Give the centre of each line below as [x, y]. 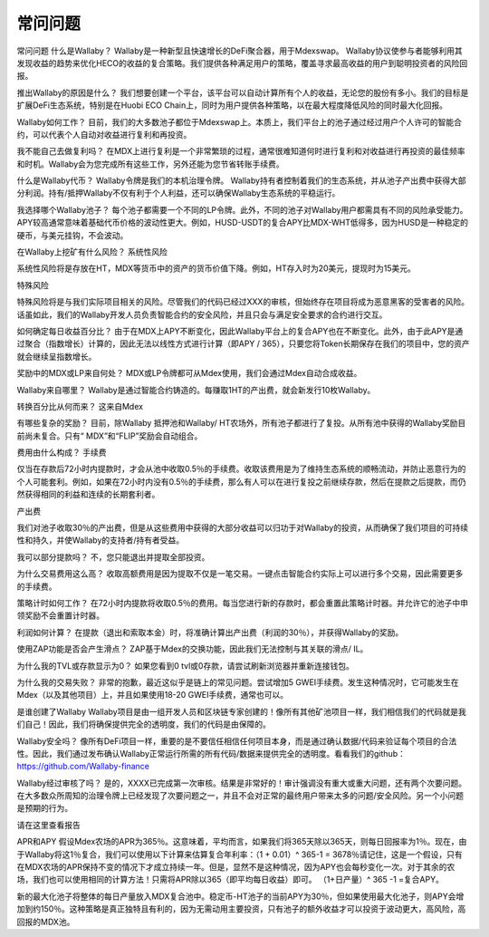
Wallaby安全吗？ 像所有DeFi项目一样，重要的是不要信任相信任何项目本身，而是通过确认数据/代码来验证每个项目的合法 [237, 741]
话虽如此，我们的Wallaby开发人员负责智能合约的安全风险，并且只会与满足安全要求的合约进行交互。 [202, 314]
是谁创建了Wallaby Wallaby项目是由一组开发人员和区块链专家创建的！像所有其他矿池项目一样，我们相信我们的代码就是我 [241, 711]
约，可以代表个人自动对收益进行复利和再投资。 [104, 134]
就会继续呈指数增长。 [57, 356]
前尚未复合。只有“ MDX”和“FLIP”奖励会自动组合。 [110, 436]
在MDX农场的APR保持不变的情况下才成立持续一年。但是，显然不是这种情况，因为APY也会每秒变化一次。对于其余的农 [236, 867]
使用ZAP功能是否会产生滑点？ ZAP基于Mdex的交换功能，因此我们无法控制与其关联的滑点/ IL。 [192, 649]
